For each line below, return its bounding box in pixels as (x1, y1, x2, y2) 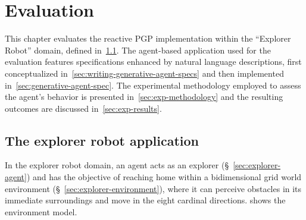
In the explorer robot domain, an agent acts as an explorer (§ (5, 159, 229, 171)
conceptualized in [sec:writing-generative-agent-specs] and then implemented (5, 67, 284, 79)
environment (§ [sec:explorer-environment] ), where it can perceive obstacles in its (5, 182, 302, 194)
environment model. (5, 205, 77, 218)
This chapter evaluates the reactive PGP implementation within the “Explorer (5, 32, 291, 45)
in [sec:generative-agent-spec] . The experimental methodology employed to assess (5, 78, 301, 91)
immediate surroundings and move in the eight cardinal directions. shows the (5, 194, 286, 206)
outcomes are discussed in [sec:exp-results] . (5, 102, 162, 114)
